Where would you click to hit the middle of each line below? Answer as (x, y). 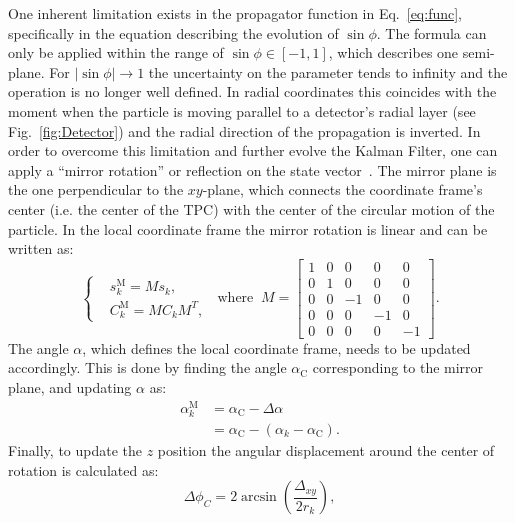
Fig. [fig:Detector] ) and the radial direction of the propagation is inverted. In (244, 130)
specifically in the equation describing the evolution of (173, 32)
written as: (41, 248)
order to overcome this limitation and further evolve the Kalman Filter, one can (253, 150)
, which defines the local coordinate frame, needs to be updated (276, 347)
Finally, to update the (75, 449)
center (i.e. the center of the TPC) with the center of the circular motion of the (251, 208)
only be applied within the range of (116, 52)
